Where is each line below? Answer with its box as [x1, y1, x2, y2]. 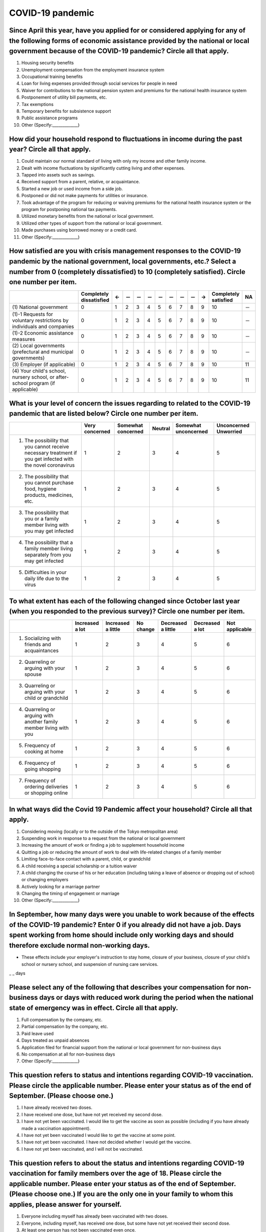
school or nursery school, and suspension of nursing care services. [21, 961, 159, 967]
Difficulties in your [24, 569, 66, 576]
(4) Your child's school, [12, 368, 66, 375]
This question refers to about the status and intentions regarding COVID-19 [9, 1159, 245, 1167]
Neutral [152, 425, 170, 432]
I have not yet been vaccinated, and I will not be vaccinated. [21, 1146, 143, 1152]
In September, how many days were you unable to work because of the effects [9, 910, 255, 919]
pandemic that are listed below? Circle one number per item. [9, 410, 199, 418]
